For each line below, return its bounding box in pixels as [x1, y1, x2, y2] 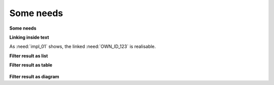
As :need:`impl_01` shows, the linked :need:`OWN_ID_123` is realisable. [9, 43, 156, 50]
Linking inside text [9, 34, 49, 40]
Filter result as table [9, 62, 53, 68]
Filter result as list [9, 53, 48, 59]
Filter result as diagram [9, 73, 59, 79]
